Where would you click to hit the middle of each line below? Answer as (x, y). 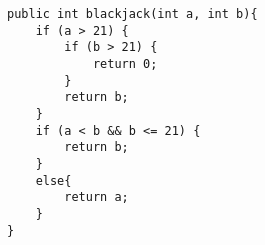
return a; (96, 197)
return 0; (125, 63)
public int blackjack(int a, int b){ (132, 14)
